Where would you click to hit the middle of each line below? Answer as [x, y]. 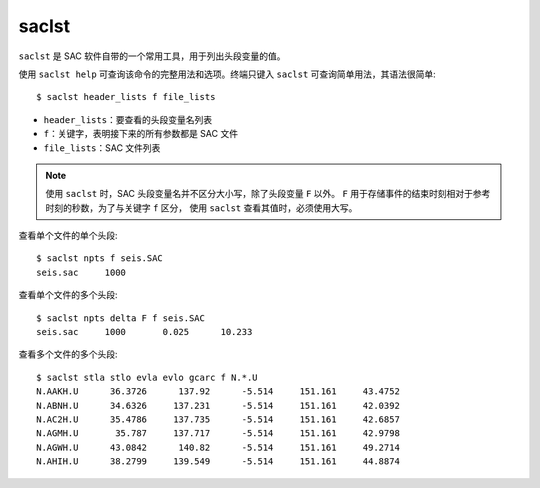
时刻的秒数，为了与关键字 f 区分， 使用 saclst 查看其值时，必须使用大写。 [201, 207]
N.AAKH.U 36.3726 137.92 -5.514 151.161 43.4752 [218, 391]
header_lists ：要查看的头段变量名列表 [128, 119]
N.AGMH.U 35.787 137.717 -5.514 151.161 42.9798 [218, 433]
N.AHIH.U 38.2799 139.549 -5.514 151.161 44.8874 [218, 461]
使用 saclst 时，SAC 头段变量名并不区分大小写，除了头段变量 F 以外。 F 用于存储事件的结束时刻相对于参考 [268, 194]
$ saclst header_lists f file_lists [126, 97]
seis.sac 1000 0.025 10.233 [144, 332]
